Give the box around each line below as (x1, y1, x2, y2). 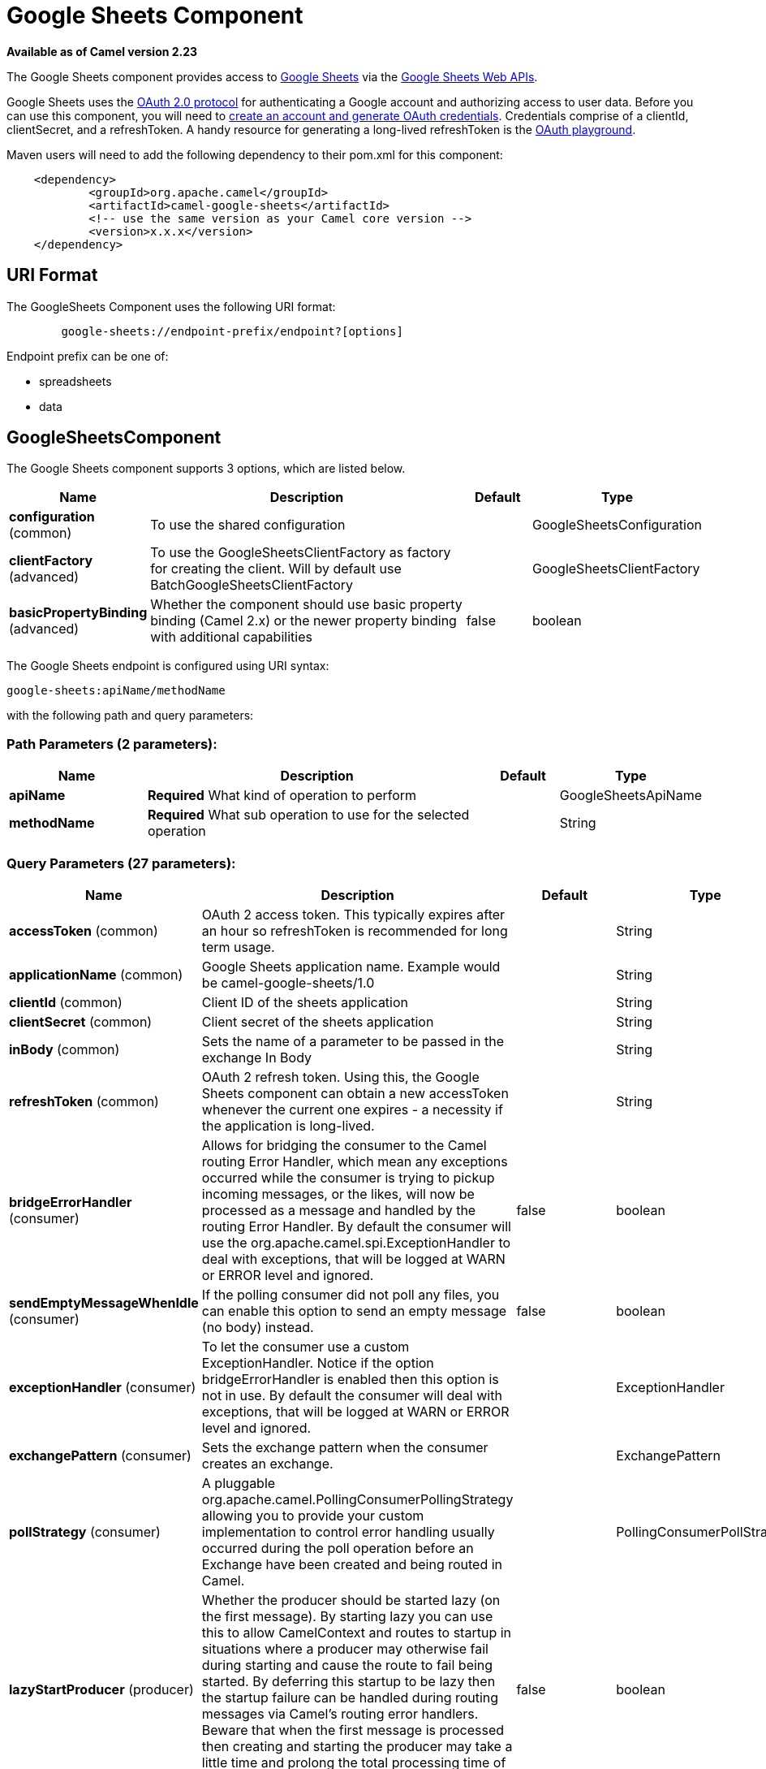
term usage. (201, 938, 275, 955)
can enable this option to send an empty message (201, 1302, 507, 1319)
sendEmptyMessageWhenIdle (9, 1294, 199, 1311)
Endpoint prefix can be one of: (6, 348, 169, 363)
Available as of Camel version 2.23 (6, 44, 198, 58)
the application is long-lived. (201, 1117, 375, 1134)
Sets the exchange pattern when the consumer (201, 1438, 488, 1455)
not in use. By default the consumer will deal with (201, 1386, 502, 1404)
